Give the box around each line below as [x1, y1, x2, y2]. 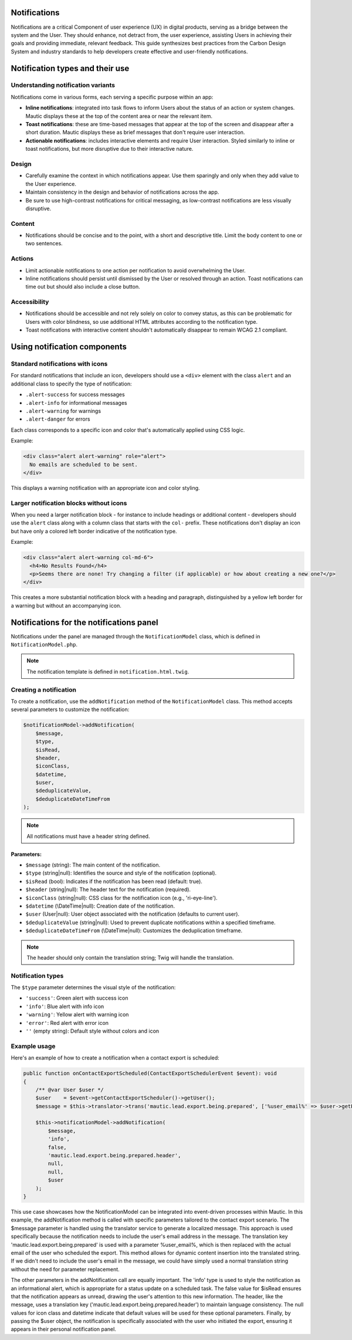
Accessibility [11, 298, 49, 306]
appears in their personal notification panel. [11, 1326, 117, 1333]
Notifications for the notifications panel [11, 617, 158, 627]
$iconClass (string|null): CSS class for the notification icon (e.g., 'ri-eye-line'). [25, 894, 218, 901]
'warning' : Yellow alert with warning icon [25, 1011, 129, 1018]
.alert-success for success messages [25, 391, 126, 398]
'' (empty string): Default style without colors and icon [25, 1027, 160, 1035]
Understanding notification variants [11, 81, 116, 89]
